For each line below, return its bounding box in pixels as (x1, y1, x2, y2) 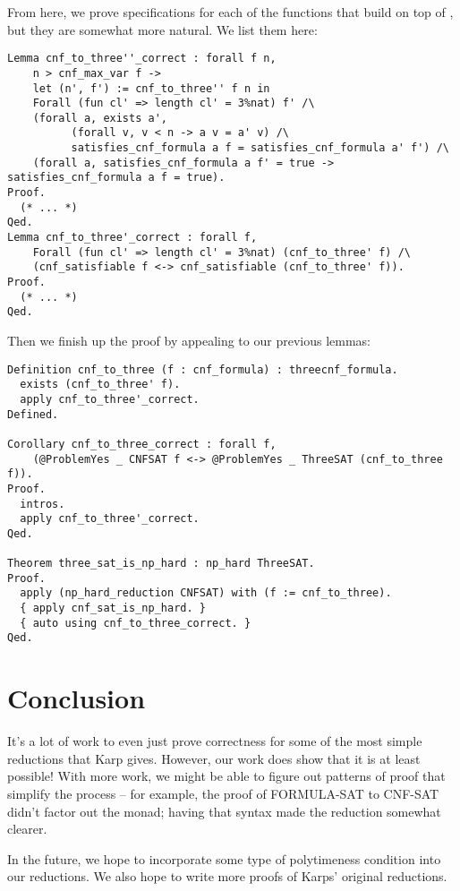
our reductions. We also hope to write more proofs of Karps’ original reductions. (7, 867, 447, 886)
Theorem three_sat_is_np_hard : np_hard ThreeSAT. (7, 557, 315, 570)
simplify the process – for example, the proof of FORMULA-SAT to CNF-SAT (7, 784, 439, 802)
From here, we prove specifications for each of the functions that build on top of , (7, 3, 454, 21)
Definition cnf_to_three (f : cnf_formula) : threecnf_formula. (7, 363, 398, 376)
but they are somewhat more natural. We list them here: (7, 20, 318, 39)
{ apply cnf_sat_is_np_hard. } (20, 602, 206, 615)
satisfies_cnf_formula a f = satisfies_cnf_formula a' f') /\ (71, 141, 449, 155)
